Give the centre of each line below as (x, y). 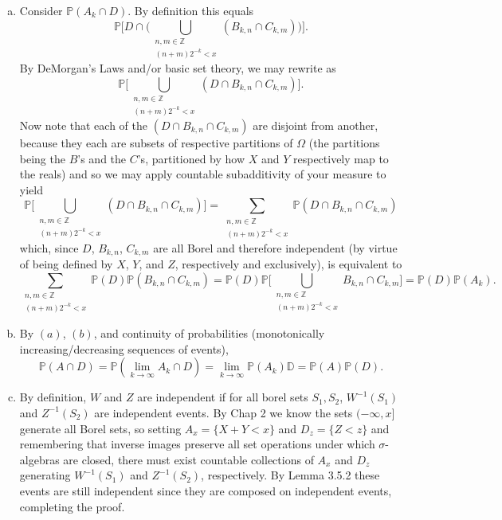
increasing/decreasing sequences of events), (124, 348)
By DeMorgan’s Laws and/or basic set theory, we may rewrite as (178, 67)
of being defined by (66, 264)
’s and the (102, 158)
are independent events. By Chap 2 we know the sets (224, 412)
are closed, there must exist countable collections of (188, 459)
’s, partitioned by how (191, 158)
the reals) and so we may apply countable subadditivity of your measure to (203, 174)
